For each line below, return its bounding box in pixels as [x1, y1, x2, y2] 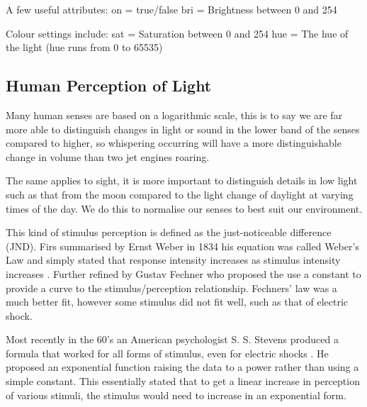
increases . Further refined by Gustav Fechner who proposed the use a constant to [6, 266, 361, 281]
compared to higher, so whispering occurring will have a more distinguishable [6, 135, 341, 150]
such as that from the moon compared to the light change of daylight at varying [6, 186, 354, 201]
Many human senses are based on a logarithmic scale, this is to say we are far [6, 107, 343, 122]
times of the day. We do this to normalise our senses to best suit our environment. [6, 201, 363, 216]
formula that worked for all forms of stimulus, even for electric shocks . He [6, 345, 329, 360]
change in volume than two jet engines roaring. [6, 149, 210, 164]
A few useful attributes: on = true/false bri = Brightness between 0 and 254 [6, 2, 337, 16]
